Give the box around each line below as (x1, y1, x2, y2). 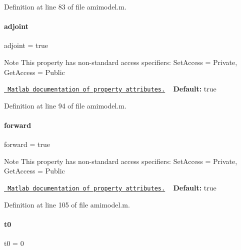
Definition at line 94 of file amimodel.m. (4, 100, 126, 110)
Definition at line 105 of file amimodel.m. (4, 199, 130, 209)
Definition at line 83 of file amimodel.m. (4, 1, 126, 11)
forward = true (4, 139, 50, 149)
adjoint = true (4, 40, 48, 50)
